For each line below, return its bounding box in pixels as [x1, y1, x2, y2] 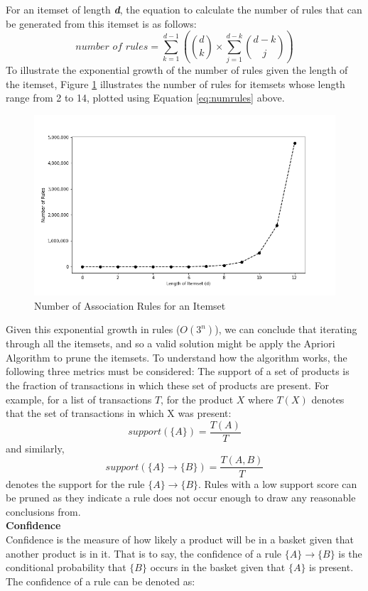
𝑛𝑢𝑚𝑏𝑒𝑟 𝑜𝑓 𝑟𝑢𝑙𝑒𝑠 [75, 41, 148, 52]
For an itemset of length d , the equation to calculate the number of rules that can [6, 2, 362, 16]
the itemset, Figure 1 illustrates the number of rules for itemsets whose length [6, 76, 345, 91]
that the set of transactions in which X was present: [6, 406, 232, 421]
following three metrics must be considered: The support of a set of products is [6, 364, 350, 379]
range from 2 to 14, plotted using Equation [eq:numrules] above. [6, 90, 285, 105]
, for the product [161, 391, 234, 406]
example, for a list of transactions [6, 391, 152, 406]
